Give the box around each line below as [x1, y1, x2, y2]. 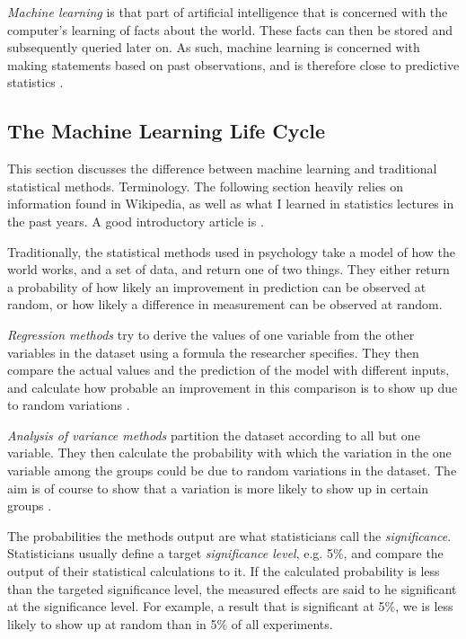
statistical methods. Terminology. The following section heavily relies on [7, 176, 404, 195]
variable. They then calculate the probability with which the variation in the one [7, 443, 452, 462]
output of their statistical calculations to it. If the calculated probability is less [7, 562, 440, 581]
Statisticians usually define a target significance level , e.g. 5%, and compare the [7, 544, 444, 563]
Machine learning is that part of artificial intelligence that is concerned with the [7, 3, 448, 21]
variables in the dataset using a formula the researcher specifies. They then [7, 342, 419, 361]
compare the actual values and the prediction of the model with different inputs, [7, 360, 450, 379]
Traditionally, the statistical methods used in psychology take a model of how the [7, 242, 455, 261]
